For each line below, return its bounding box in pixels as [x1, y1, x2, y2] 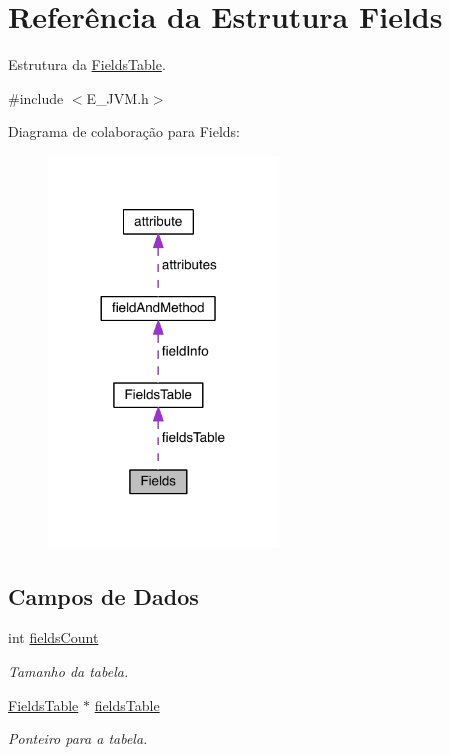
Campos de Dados [8, 580, 199, 611]
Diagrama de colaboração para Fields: [8, 121, 240, 142]
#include [8, 87, 64, 108]
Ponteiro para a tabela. [8, 728, 148, 749]
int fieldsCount [8, 627, 99, 648]
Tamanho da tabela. [8, 660, 129, 681]
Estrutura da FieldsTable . [8, 54, 166, 75]
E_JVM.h [86, 87, 149, 108]
